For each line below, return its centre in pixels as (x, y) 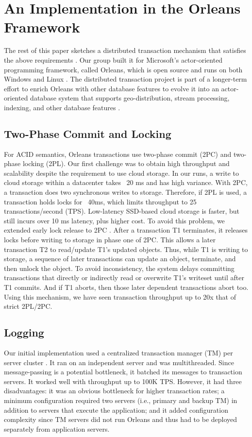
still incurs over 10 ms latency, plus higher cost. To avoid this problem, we (114, 220)
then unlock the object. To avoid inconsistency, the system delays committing (119, 268)
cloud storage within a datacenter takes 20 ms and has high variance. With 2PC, (126, 182)
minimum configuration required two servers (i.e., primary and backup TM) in (121, 400)
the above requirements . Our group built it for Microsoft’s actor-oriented (113, 59)
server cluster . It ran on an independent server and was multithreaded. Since (119, 362)
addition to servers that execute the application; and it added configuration (116, 410)
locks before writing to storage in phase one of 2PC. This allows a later (110, 240)
